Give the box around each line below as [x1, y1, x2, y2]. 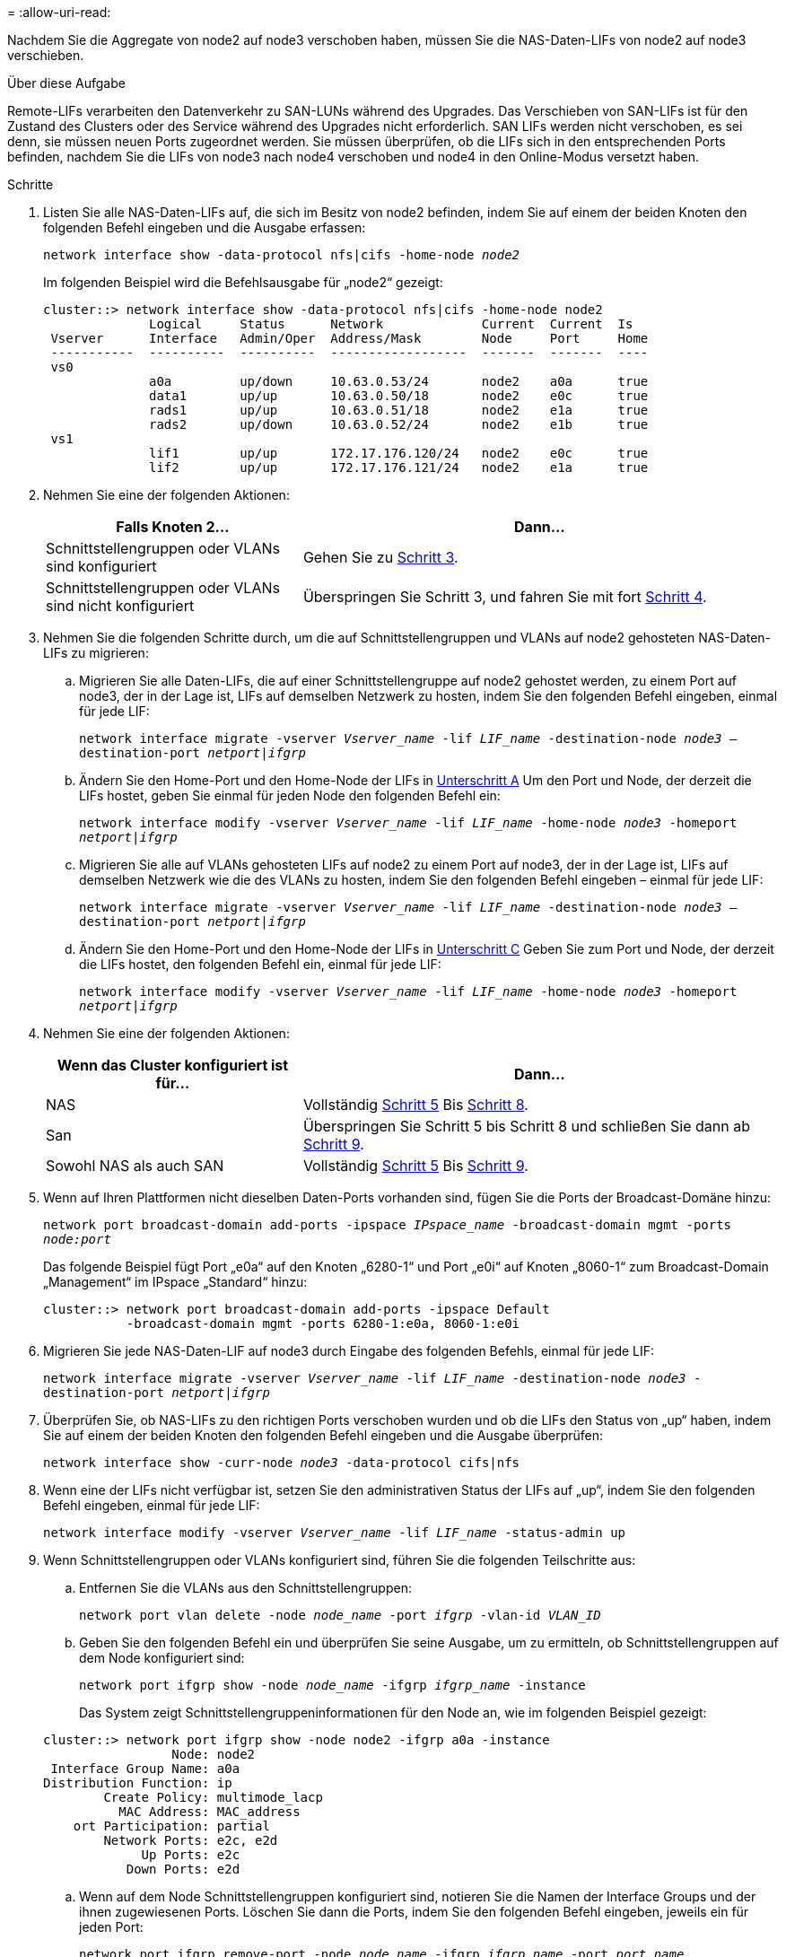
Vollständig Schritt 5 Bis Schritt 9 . [302, 1157, 528, 1175]
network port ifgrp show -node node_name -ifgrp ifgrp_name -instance [79, 1678, 586, 1692]
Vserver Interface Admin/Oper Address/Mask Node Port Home [50, 331, 649, 345]
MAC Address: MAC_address [118, 1804, 301, 1819]
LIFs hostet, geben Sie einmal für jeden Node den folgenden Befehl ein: [79, 788, 501, 803]
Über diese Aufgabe [7, 75, 126, 91]
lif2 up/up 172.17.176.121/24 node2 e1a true [149, 460, 649, 475]
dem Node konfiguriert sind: [79, 1650, 245, 1665]
